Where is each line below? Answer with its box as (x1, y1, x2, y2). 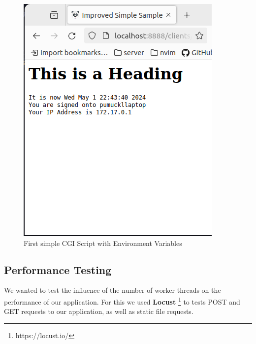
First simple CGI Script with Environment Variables (24, 238, 182, 248)
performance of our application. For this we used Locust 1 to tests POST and (4, 295, 240, 307)
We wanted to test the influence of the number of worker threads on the (4, 285, 221, 295)
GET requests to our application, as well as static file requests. (4, 306, 193, 316)
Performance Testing (4, 262, 112, 277)
